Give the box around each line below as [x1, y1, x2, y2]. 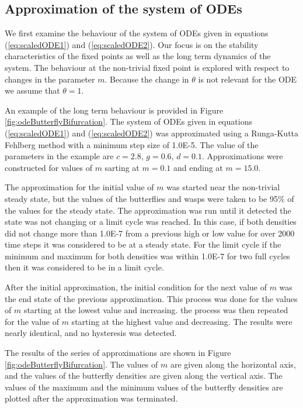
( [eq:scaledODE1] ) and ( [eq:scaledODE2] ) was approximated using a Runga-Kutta [5, 126, 299, 139]
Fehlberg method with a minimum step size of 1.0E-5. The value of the [5, 138, 259, 150]
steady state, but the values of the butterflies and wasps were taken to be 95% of [5, 192, 294, 204]
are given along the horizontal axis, [170, 358, 296, 370]
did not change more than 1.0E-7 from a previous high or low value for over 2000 [5, 227, 295, 239]
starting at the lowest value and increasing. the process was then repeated [23, 304, 288, 316]
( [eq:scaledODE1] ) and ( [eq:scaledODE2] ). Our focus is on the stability [5, 38, 259, 50]
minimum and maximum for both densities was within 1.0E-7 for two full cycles [5, 249, 290, 262]
